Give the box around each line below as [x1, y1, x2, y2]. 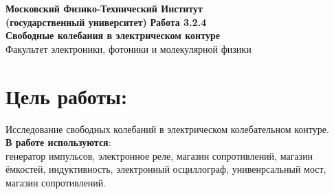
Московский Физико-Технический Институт [5, 1, 203, 15]
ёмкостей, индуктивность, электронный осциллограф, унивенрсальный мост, [5, 162, 326, 176]
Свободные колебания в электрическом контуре [5, 28, 220, 43]
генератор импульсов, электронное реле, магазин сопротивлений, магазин [5, 148, 313, 162]
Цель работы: [5, 82, 127, 110]
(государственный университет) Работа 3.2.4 [5, 14, 207, 29]
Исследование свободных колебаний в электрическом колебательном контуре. [5, 121, 329, 136]
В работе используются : [5, 135, 111, 149]
